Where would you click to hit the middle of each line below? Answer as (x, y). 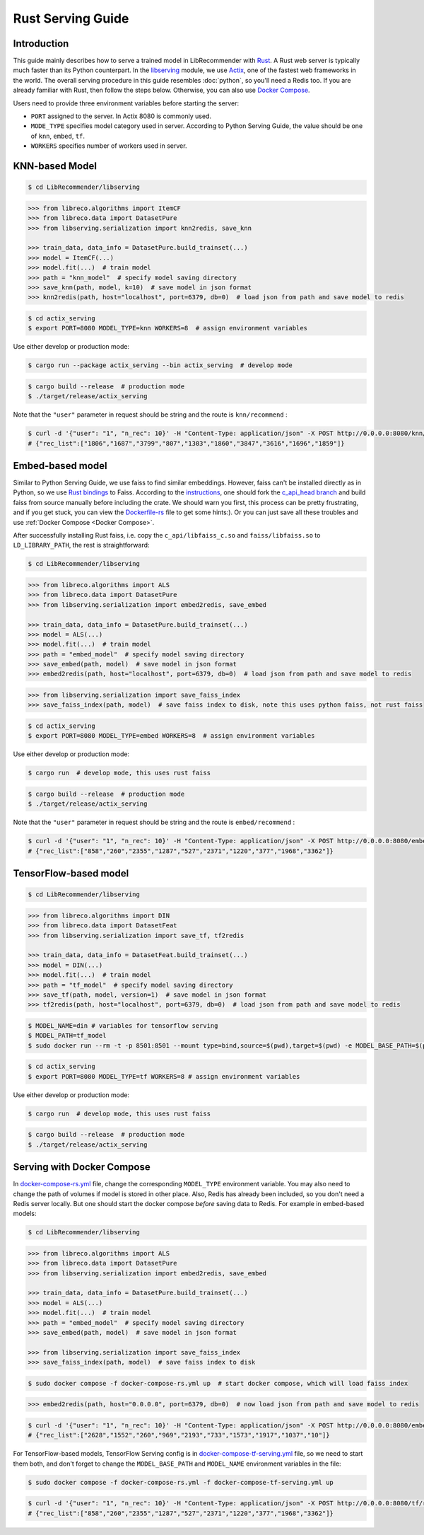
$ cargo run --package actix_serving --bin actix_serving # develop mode (160, 365)
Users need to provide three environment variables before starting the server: (126, 103)
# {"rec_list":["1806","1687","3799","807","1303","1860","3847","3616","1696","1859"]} (187, 443)
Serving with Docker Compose (82, 1167)
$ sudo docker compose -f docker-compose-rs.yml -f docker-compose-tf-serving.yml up (181, 1482)
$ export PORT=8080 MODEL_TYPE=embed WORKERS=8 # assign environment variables (171, 736)
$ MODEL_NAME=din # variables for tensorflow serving (123, 1025)
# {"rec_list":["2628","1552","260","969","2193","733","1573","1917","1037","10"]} (179, 1435)
